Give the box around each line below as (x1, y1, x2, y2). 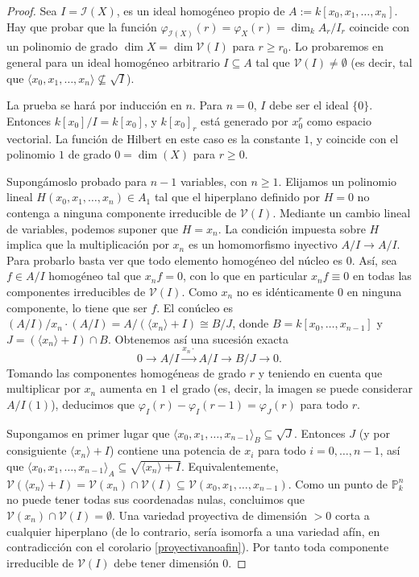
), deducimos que (51, 395, 135, 412)
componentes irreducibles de (6, 282, 146, 299)
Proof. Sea (6, 2, 57, 19)
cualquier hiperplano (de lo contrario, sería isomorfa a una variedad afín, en (6, 522, 380, 539)
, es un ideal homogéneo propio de (116, 2, 285, 19)
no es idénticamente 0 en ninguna (236, 282, 402, 299)
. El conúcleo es (156, 299, 234, 315)
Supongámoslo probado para (6, 172, 147, 189)
